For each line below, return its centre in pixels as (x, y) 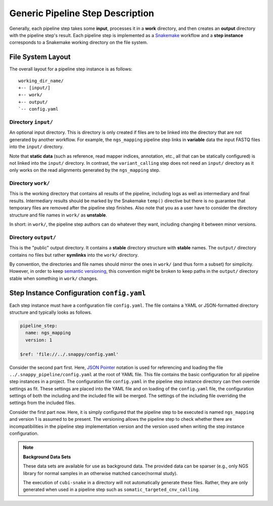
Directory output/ (33, 237)
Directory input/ (31, 122)
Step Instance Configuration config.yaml (78, 293)
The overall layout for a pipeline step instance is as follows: (71, 69)
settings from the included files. (42, 403)
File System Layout (40, 57)
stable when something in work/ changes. (54, 278)
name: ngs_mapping (48, 333)
